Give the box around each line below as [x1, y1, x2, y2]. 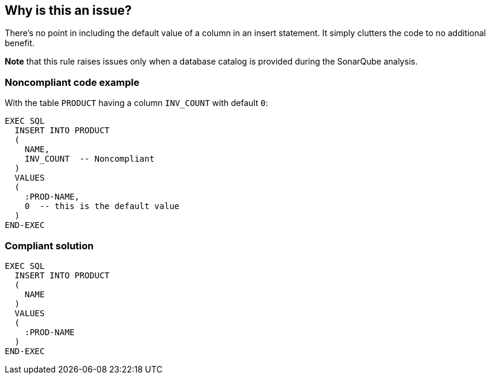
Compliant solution [5, 239, 94, 252]
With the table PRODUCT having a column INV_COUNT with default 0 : [5, 98, 268, 108]
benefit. [5, 38, 35, 49]
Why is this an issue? [5, 3, 132, 18]
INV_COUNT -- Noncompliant [24, 154, 154, 164]
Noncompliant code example [5, 76, 140, 88]
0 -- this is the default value [24, 201, 180, 211]
